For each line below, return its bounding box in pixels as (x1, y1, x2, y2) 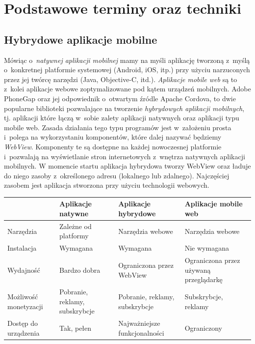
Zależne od (59, 221, 92, 231)
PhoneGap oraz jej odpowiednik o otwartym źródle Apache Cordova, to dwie (4, 93, 236, 103)
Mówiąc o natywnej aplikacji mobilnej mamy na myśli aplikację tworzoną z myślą (4, 55, 250, 65)
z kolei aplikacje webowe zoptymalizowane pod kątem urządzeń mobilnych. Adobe (4, 84, 251, 94)
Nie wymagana (184, 243, 229, 253)
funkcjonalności (118, 327, 164, 338)
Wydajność (7, 264, 40, 275)
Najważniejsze (118, 318, 160, 328)
